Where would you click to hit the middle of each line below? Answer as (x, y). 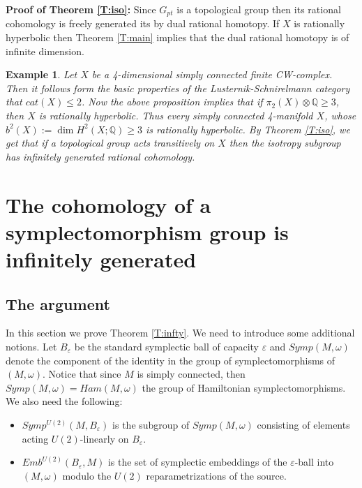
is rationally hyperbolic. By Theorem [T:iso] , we (248, 129)
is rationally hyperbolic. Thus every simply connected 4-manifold (176, 116)
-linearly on (104, 438)
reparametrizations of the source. (216, 475)
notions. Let (31, 346)
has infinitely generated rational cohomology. (100, 156)
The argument (58, 303)
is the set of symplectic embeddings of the (197, 462)
